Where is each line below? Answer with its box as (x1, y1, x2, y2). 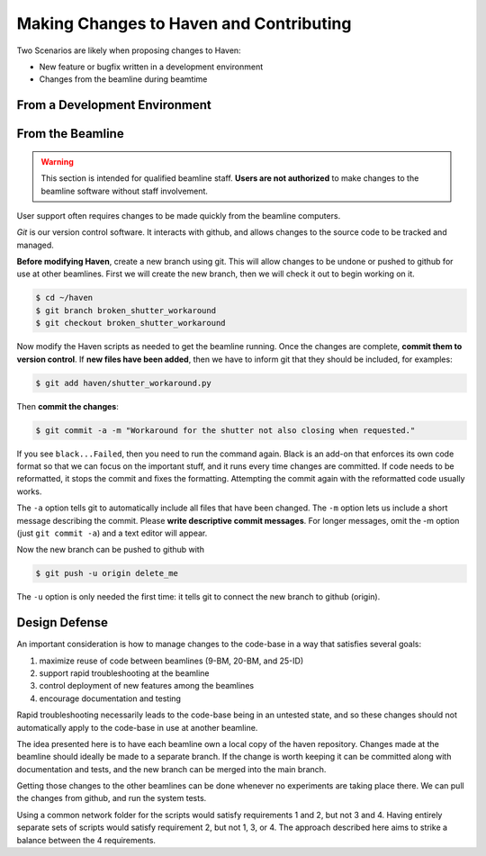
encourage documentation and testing (39, 693, 182, 704)
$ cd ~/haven (35, 293, 94, 303)
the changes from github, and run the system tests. (16, 793, 207, 804)
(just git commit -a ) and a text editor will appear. (16, 527, 208, 538)
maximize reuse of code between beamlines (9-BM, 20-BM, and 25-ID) (39, 655, 304, 666)
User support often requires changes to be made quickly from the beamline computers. (16, 210, 341, 221)
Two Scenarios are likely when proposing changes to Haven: (16, 45, 242, 56)
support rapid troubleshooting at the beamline (39, 667, 211, 679)
